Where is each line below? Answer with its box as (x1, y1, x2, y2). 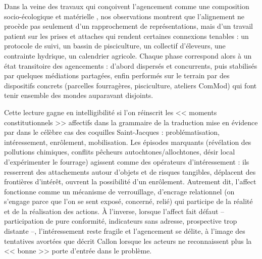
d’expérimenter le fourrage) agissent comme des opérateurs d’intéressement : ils (4, 156, 249, 167)
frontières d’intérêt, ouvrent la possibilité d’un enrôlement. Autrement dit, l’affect (4, 176, 256, 187)
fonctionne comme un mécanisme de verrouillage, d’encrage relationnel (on (4, 186, 235, 196)
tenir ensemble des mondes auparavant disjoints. (4, 90, 153, 100)
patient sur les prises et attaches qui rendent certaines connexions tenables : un (4, 30, 249, 41)
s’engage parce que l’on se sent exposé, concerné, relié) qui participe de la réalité (4, 196, 253, 206)
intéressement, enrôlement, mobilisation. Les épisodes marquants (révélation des (4, 136, 251, 147)
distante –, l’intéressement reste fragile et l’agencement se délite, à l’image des (4, 226, 245, 236)
